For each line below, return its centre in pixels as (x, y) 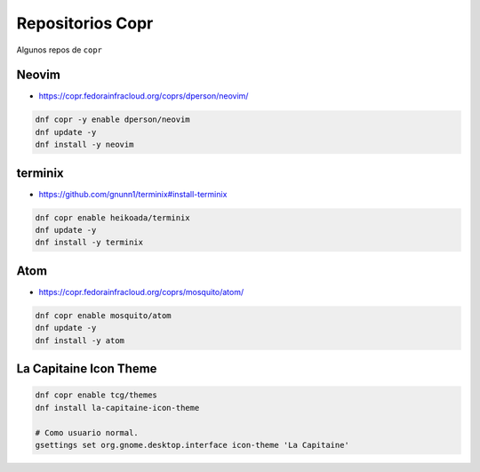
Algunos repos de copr (59, 50)
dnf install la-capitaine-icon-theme (117, 408)
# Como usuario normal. (87, 432)
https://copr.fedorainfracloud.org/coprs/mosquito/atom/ (141, 292)
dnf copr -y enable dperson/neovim (112, 120)
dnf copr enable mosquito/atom (104, 315)
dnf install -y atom (80, 340)
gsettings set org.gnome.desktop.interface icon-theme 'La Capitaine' (192, 445)
